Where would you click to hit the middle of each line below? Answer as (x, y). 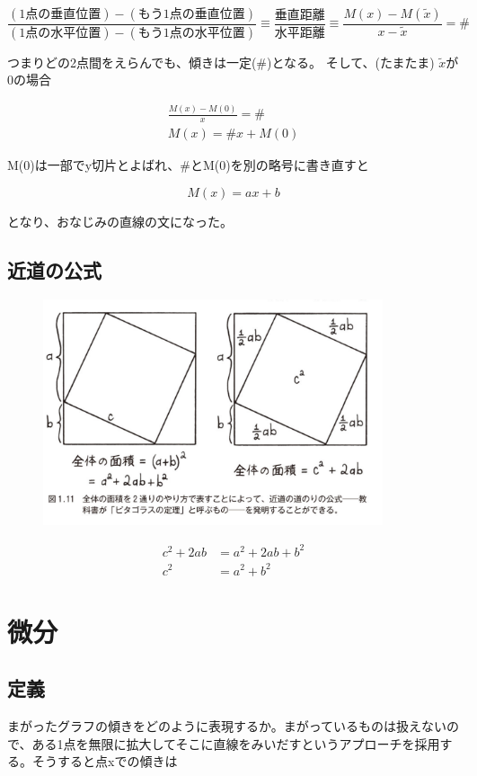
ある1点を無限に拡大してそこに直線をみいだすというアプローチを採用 (236, 743)
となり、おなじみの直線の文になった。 (120, 221)
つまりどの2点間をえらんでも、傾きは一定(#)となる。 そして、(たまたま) (221, 62)
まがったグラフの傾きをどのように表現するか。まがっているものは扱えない (227, 726)
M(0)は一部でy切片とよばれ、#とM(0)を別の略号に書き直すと (188, 165)
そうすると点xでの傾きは (105, 761)
